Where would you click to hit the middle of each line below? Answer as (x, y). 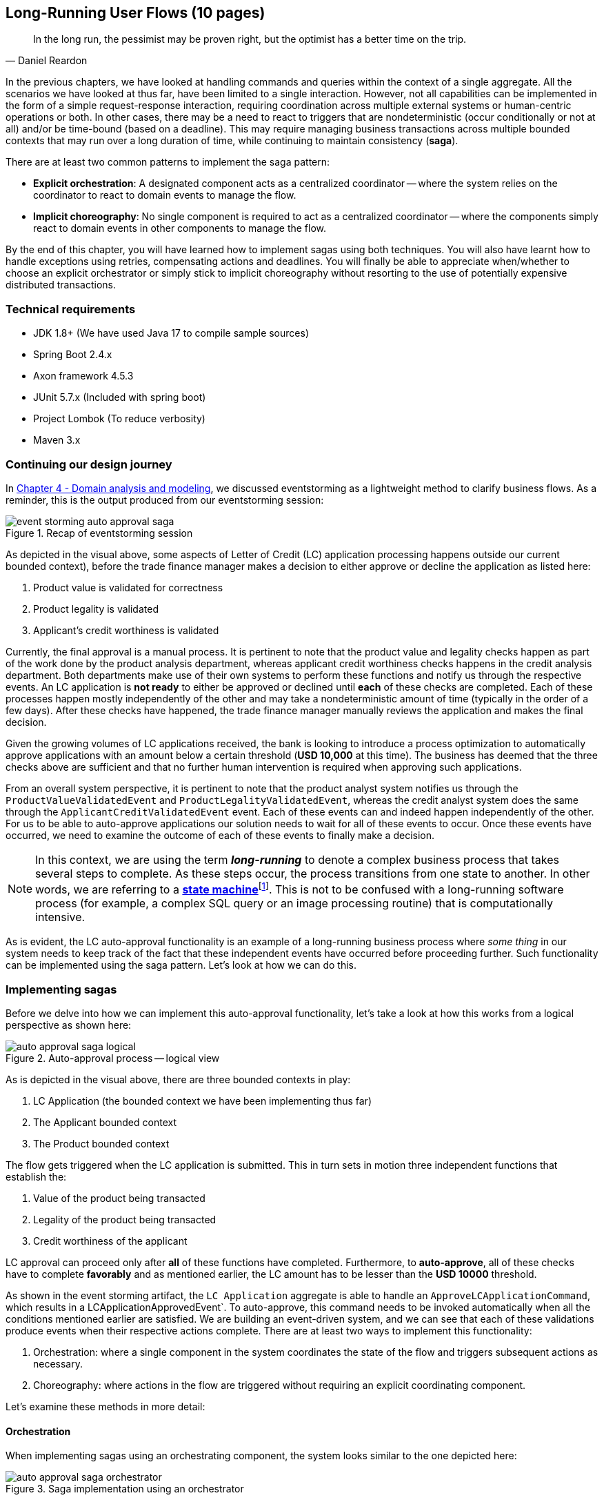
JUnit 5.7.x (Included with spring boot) (120, 397)
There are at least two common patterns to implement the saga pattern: (168, 162)
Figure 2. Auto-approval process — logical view (113, 1058)
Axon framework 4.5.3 (83, 376)
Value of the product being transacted (119, 1198)
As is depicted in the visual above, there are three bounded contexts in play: (178, 1079)
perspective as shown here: (69, 1025)
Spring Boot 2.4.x (73, 355)
